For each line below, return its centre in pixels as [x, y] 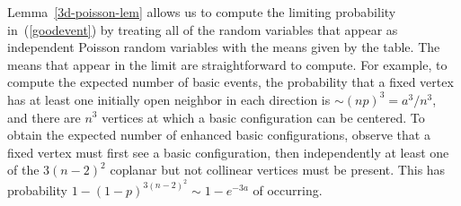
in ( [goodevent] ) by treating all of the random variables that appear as [203, 29]
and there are [44, 117]
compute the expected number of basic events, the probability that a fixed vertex [230, 82]
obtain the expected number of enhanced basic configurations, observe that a [219, 135]
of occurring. [288, 189]
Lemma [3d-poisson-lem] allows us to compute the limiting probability [202, 12]
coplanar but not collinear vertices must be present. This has [278, 170]
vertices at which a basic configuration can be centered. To [263, 117]
